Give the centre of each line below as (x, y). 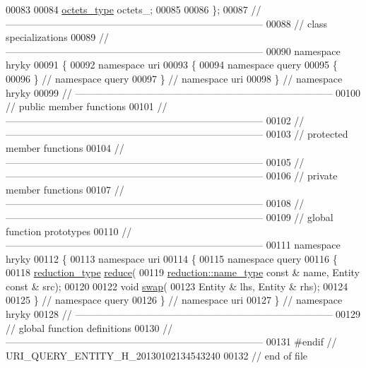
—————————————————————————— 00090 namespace (173, 51)
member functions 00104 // (65, 147)
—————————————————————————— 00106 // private (172, 176)
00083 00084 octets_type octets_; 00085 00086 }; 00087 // (134, 9)
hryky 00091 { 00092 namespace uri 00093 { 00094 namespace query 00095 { (172, 65)
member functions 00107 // (65, 189)
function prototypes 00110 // (69, 231)
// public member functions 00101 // (87, 106)
